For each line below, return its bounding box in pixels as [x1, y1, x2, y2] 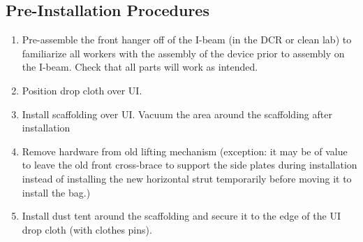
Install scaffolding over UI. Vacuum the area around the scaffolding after [22, 106, 332, 121]
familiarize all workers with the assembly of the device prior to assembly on [22, 45, 345, 60]
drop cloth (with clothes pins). [22, 222, 152, 236]
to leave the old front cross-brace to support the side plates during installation [22, 157, 357, 172]
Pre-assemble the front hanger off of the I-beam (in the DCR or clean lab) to [22, 32, 352, 47]
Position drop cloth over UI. [22, 83, 142, 97]
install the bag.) [22, 185, 91, 199]
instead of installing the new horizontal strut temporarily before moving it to [22, 171, 352, 185]
